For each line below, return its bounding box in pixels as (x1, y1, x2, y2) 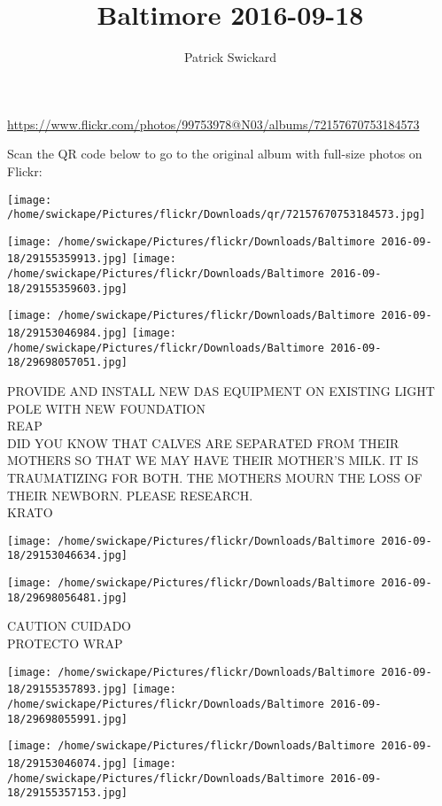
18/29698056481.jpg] (7, 591, 128, 604)
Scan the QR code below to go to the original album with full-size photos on (7, 144, 423, 163)
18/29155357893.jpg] (7, 683, 128, 696)
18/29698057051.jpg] (7, 356, 128, 369)
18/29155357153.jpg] (7, 787, 128, 800)
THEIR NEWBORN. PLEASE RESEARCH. (7, 485, 253, 504)
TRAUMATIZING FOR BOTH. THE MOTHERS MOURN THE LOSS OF (7, 469, 423, 487)
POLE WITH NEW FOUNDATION (7, 399, 206, 417)
